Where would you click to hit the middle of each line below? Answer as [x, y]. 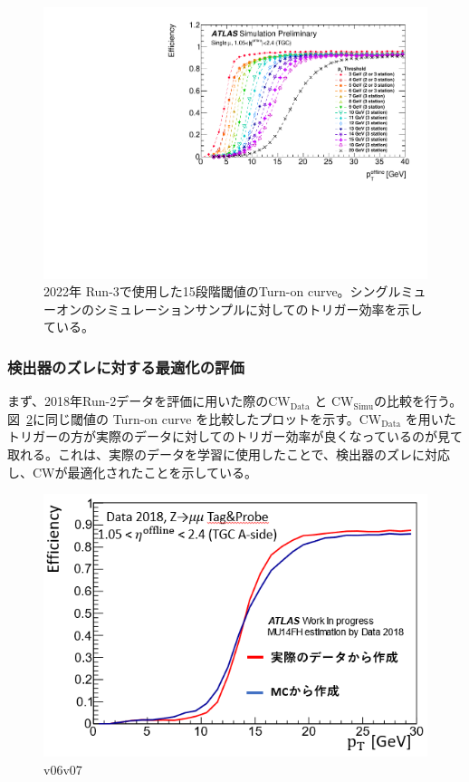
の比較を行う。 [418, 401]
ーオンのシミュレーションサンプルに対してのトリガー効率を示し [233, 309]
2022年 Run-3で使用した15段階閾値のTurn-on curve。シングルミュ [235, 291]
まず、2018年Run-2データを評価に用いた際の [138, 401]
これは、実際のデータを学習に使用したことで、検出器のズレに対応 [254, 454]
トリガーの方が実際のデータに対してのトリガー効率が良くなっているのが [222, 436]
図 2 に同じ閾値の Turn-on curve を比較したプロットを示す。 [183, 418]
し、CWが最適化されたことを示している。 [133, 472]
